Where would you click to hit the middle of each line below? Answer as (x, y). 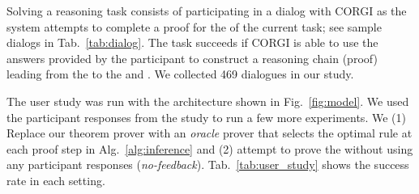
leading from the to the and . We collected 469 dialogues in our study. (180, 74)
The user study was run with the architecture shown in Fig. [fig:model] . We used (208, 101)
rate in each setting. (56, 180)
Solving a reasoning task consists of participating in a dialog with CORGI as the (207, 11)
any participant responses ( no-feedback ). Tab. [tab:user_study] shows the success (208, 164)
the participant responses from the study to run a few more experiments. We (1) (206, 117)
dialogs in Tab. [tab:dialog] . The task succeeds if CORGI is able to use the (192, 42)
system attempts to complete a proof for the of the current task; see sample (194, 26)
